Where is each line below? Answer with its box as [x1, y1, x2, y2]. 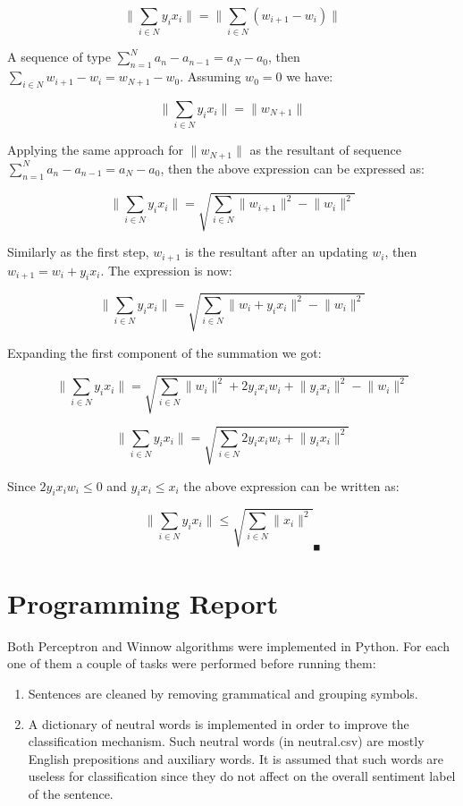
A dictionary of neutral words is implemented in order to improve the [28, 714, 409, 733]
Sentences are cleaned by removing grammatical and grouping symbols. [28, 683, 418, 702]
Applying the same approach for [7, 140, 183, 159]
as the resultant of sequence [249, 140, 401, 159]
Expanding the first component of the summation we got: [7, 343, 322, 361]
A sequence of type [7, 47, 111, 66]
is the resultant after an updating [185, 242, 368, 261]
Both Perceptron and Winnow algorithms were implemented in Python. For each [7, 636, 450, 655]
